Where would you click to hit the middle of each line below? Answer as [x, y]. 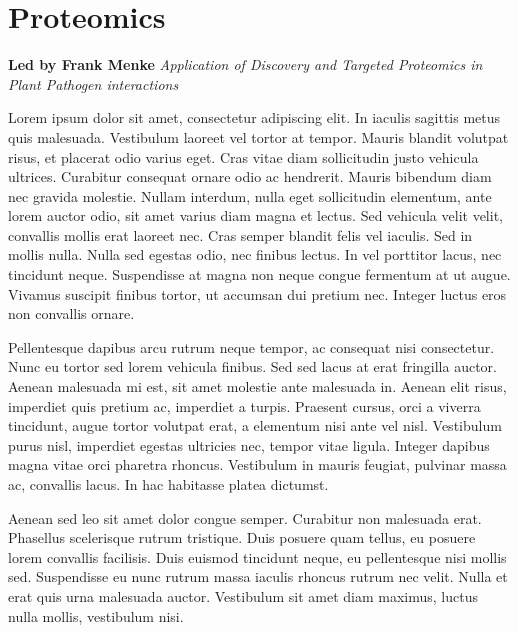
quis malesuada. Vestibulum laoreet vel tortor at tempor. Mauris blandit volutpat [258, 136]
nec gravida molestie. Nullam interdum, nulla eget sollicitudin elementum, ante [250, 195]
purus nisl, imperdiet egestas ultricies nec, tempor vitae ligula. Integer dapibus [249, 444]
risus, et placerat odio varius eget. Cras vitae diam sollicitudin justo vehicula [243, 156]
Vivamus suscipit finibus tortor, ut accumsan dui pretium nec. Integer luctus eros [257, 293]
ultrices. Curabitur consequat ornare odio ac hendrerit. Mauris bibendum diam [250, 176]
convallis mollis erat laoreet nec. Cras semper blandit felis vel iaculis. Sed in [240, 234]
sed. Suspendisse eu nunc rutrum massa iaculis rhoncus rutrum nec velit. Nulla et [258, 576]
